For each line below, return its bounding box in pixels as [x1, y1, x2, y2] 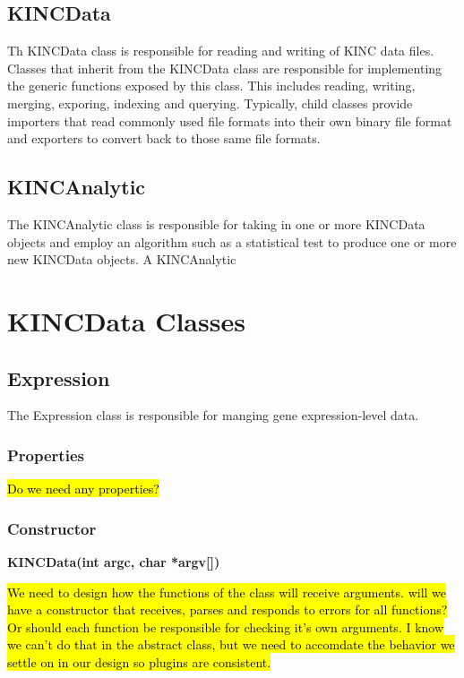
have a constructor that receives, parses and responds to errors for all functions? [7, 600, 448, 619]
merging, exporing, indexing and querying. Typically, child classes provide [7, 93, 413, 112]
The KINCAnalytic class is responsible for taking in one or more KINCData [7, 214, 425, 233]
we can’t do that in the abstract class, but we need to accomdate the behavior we [7, 635, 455, 654]
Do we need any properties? [7, 479, 159, 498]
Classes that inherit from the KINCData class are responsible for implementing [7, 58, 443, 77]
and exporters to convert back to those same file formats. [7, 129, 321, 148]
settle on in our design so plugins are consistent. [7, 652, 271, 671]
